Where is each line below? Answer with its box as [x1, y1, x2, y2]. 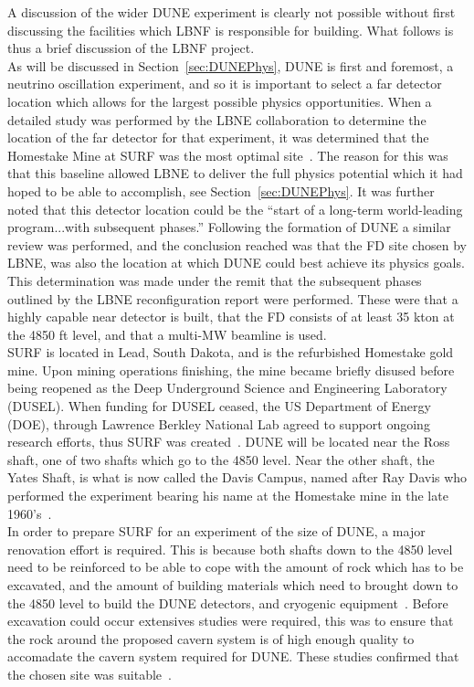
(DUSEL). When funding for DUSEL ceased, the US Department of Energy [7, 396, 431, 416]
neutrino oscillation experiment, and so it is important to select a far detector [7, 74, 442, 93]
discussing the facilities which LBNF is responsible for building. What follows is [7, 20, 454, 39]
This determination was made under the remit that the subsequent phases [7, 270, 422, 290]
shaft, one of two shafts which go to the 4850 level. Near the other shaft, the [7, 449, 435, 469]
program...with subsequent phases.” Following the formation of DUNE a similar [7, 217, 451, 237]
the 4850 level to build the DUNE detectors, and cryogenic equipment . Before [7, 593, 448, 612]
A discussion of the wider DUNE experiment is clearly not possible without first [7, 3, 456, 21]
